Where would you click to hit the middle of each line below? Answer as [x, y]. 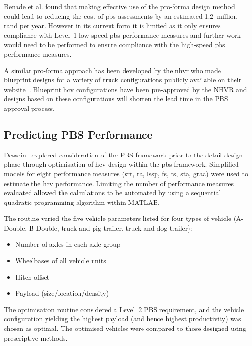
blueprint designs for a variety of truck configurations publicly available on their [123, 80]
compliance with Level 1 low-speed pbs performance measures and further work [122, 35]
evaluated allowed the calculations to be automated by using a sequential [112, 193]
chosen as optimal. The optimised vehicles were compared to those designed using [125, 328]
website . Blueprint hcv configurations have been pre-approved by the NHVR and [126, 89]
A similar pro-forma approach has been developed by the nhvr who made [112, 70]
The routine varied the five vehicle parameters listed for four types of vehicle [118, 218]
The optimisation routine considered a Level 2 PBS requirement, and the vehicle [124, 309]
